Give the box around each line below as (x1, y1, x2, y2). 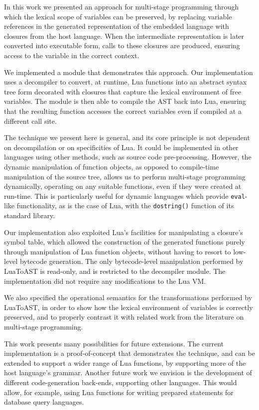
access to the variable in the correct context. (4, 50, 139, 60)
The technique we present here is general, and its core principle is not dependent (4, 132, 250, 143)
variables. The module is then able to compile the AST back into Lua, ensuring (4, 96, 246, 106)
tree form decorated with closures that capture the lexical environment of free (4, 86, 242, 96)
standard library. (4, 210, 55, 220)
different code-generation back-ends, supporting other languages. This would (4, 377, 237, 387)
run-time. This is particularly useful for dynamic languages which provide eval (4, 190, 245, 201)
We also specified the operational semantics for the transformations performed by (4, 292, 253, 303)
